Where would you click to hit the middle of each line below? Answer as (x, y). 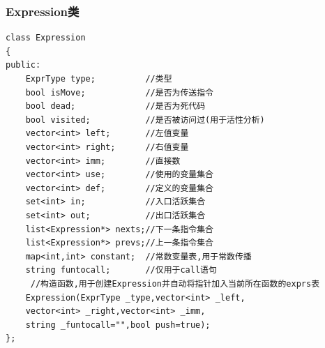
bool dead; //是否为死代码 (115, 106)
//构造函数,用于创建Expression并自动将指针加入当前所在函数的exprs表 (175, 283)
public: (23, 65)
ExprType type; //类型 (99, 79)
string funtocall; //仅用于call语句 (121, 270)
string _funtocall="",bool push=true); (118, 325)
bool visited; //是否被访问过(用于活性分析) (145, 120)
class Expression (46, 38)
